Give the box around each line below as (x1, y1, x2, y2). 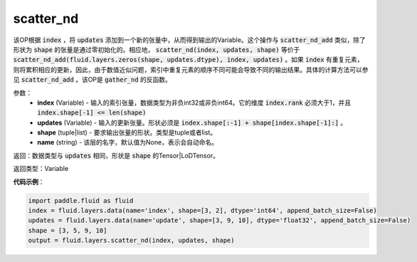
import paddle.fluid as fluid (28, 197, 134, 204)
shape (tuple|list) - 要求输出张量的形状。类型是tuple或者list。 (37, 128, 217, 137)
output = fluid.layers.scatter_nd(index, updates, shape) (28, 236, 235, 245)
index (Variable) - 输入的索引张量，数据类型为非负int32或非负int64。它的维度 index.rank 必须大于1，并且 (37, 98, 352, 107)
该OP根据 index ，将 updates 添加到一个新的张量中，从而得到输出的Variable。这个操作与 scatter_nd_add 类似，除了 (13, 36, 366, 44)
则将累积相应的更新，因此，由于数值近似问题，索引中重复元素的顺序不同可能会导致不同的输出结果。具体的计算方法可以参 (13, 65, 369, 74)
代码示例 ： (13, 177, 45, 186)
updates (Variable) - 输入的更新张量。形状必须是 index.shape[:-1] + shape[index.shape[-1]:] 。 (37, 118, 347, 127)
